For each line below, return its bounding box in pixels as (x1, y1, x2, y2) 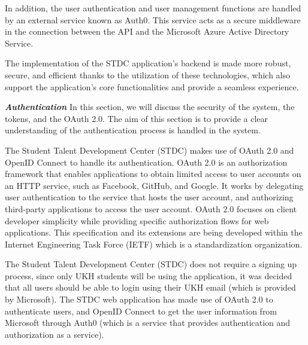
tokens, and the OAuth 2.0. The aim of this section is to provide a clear (5, 112, 268, 124)
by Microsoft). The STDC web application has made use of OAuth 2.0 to (5, 293, 273, 306)
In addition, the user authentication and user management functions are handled (5, 2, 301, 14)
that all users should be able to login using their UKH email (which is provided (5, 281, 296, 294)
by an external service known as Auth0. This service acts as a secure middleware (5, 13, 301, 26)
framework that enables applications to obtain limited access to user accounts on (5, 167, 301, 180)
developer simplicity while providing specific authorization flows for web (5, 214, 269, 227)
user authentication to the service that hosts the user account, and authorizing (5, 191, 294, 203)
